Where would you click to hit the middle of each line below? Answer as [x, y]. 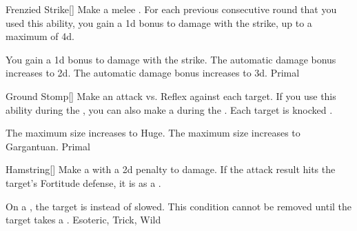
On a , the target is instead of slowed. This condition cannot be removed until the [179, 206]
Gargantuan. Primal [48, 146]
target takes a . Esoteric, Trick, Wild [83, 220]
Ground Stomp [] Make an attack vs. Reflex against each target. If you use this [171, 96]
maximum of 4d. [40, 36]
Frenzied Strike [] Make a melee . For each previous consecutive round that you [171, 9]
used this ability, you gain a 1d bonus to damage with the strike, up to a [159, 22]
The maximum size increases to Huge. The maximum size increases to [153, 133]
